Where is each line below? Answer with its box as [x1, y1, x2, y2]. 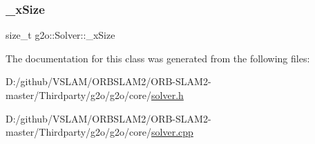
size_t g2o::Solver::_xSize [6, 28, 115, 42]
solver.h [151, 88, 184, 102]
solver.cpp [151, 125, 193, 139]
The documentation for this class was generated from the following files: [6, 51, 310, 65]
